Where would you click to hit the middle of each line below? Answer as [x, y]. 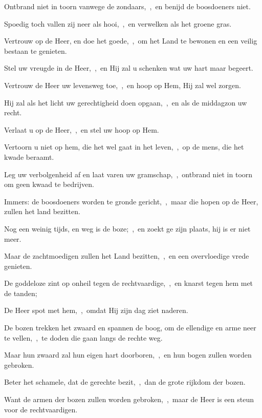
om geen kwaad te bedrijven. [49, 184]
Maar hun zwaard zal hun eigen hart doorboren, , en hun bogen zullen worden [128, 355]
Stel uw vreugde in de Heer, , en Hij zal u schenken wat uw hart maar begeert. [129, 68]
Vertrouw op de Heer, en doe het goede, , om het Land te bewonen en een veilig [131, 41]
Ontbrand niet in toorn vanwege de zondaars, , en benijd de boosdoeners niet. [127, 6]
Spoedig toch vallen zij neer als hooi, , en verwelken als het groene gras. [118, 23]
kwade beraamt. [29, 156]
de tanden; [21, 293]
